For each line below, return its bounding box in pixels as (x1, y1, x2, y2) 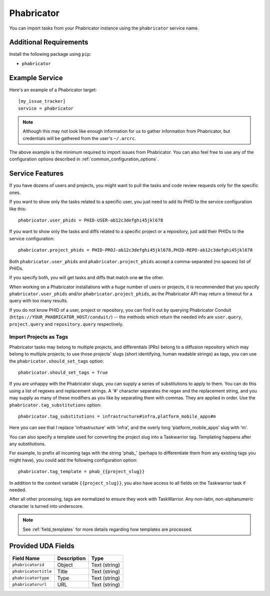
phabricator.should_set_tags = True (18, 369, 108, 375)
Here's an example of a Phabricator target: (9, 87, 97, 93)
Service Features (9, 169, 63, 178)
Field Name (12, 554, 40, 561)
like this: (9, 206, 26, 212)
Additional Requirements (9, 38, 88, 47)
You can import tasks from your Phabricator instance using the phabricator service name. (9, 25, 199, 31)
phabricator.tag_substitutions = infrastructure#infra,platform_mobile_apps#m (18, 414, 216, 419)
